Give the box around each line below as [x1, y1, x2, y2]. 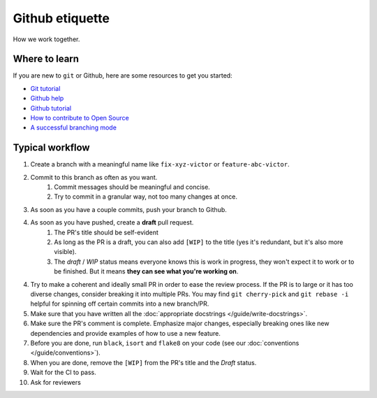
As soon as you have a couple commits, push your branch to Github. [30, 205, 227, 213]
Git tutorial [30, 84, 61, 92]
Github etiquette [13, 10, 110, 26]
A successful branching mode [30, 123, 117, 132]
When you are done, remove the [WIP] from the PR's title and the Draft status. [30, 358, 257, 367]
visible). [54, 248, 77, 256]
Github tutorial [30, 104, 72, 112]
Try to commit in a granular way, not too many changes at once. [54, 192, 237, 201]
